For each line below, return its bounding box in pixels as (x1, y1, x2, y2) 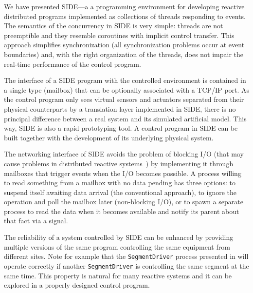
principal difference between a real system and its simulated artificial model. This (4, 113, 247, 123)
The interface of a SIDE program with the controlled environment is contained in (4, 75, 246, 85)
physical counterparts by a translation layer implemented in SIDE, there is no (4, 103, 236, 114)
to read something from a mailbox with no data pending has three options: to (4, 177, 235, 188)
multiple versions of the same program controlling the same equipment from (4, 241, 230, 252)
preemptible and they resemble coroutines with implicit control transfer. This (4, 30, 235, 40)
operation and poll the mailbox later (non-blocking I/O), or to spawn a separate (4, 196, 243, 207)
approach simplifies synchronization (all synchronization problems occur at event (4, 39, 245, 50)
